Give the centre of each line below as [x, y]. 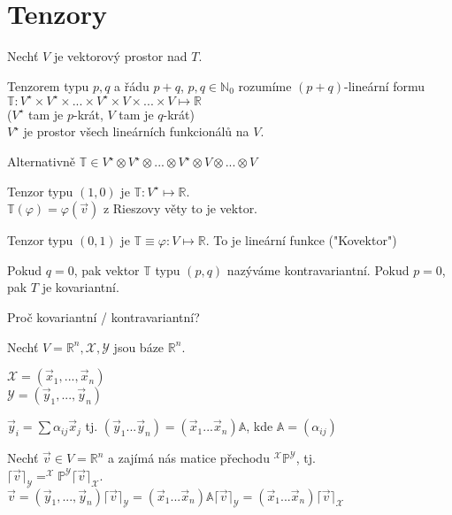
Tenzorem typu [48, 85]
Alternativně [42, 161]
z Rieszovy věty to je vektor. [180, 208]
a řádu [132, 85]
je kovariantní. [80, 287]
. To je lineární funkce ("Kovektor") [301, 240]
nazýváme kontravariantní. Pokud [318, 269]
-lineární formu [385, 85]
